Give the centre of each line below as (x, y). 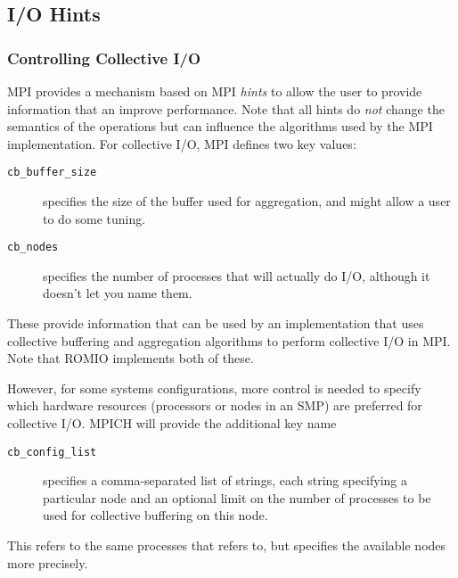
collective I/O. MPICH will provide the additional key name (172, 423)
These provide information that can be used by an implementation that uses (216, 323)
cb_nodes (33, 248)
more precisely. (48, 562)
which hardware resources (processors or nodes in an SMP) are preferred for (215, 405)
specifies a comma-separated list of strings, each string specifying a (225, 480)
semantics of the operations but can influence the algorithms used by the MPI (220, 126)
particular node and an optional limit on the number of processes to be (237, 497)
